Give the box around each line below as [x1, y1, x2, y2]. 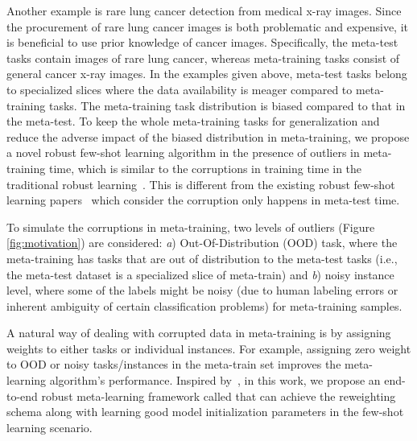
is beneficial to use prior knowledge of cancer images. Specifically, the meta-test [6, 34, 398, 51]
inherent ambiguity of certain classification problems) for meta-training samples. [6, 297, 403, 314]
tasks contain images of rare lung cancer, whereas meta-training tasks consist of [6, 49, 400, 66]
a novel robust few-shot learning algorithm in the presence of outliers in [6, 144, 360, 161]
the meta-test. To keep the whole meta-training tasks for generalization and [6, 113, 380, 130]
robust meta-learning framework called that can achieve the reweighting [41, 387, 396, 404]
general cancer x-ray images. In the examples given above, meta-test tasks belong [6, 65, 407, 82]
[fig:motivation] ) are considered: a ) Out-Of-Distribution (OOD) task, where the [6, 234, 398, 251]
